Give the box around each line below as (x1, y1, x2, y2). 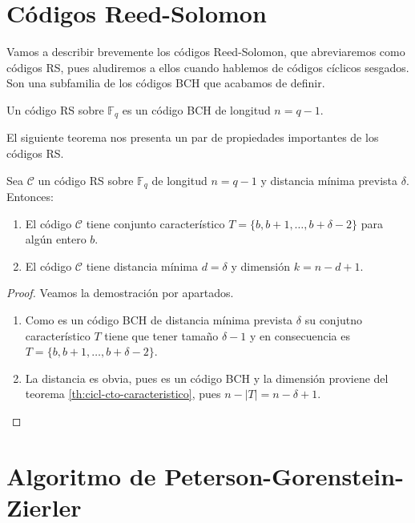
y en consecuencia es (250, 327, 350, 344)
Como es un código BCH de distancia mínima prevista (25, 311, 293, 328)
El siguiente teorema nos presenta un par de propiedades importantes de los (6, 129, 379, 146)
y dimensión (231, 257, 291, 274)
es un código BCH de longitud (122, 101, 271, 118)
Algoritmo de (6, 459, 156, 492)
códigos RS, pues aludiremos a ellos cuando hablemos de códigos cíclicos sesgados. (6, 58, 409, 75)
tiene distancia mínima (86, 257, 198, 274)
